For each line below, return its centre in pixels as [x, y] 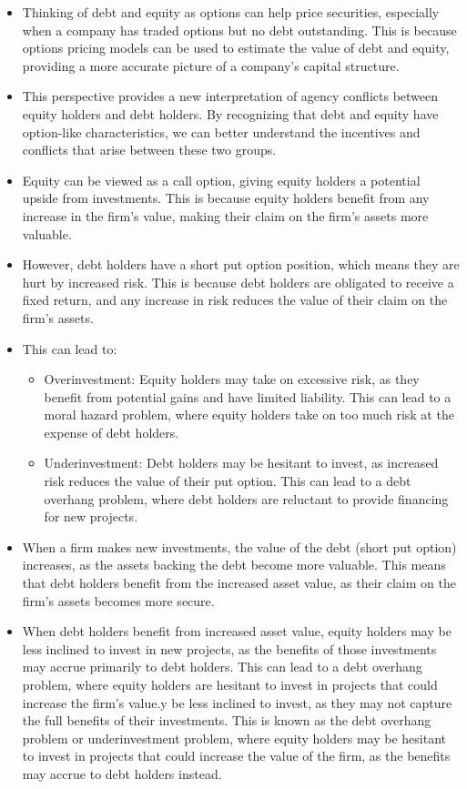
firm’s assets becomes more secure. [118, 600]
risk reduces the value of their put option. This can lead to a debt [228, 481]
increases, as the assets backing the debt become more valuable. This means [234, 565]
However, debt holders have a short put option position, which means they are [241, 264]
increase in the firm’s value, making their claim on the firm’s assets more [225, 215]
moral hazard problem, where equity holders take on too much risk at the [249, 415]
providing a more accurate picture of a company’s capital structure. [211, 65]
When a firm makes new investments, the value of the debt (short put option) [239, 546]
